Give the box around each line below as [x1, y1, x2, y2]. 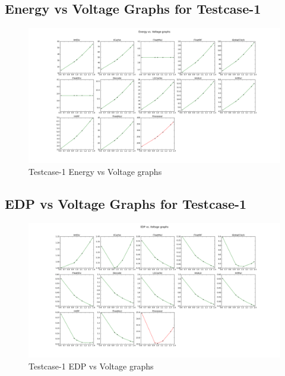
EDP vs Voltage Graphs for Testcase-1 [5, 194, 247, 212]
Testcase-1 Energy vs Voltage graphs [28, 165, 162, 177]
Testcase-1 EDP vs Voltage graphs [28, 360, 154, 372]
